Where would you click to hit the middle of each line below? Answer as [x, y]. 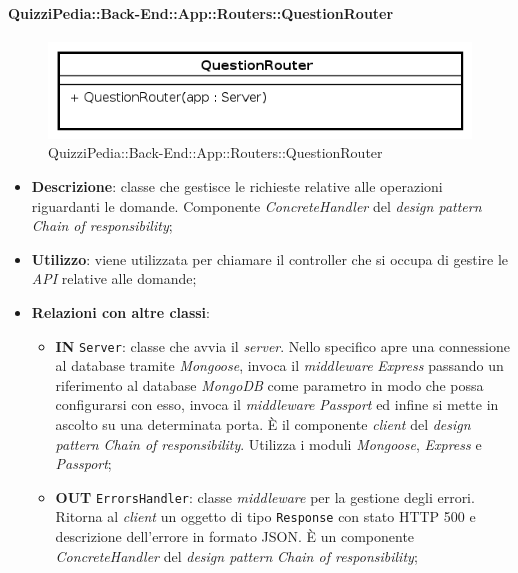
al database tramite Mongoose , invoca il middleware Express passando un [279, 365]
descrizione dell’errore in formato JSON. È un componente [235, 536]
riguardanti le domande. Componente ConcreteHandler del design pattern [256, 205]
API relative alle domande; [114, 278]
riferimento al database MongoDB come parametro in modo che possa [269, 384]
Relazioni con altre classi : [120, 312]
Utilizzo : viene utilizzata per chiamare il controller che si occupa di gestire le [270, 258]
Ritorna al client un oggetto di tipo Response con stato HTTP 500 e [265, 516]
